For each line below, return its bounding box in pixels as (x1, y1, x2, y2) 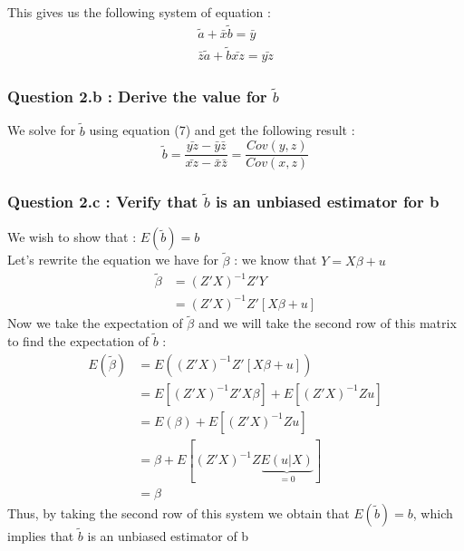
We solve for (7, 121, 76, 140)
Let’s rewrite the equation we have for (7, 250, 218, 269)
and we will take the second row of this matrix (198, 314, 457, 333)
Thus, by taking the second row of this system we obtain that (7, 503, 350, 522)
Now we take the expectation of (7, 314, 183, 333)
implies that (7, 526, 74, 545)
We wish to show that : (7, 227, 137, 246)
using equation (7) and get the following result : (89, 121, 355, 140)
